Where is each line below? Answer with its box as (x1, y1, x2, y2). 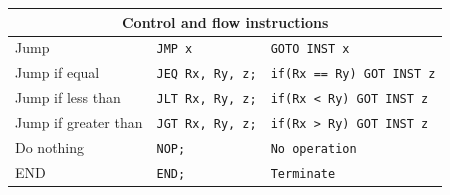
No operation (270, 141, 357, 156)
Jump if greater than (15, 112, 143, 133)
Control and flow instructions (121, 11, 329, 32)
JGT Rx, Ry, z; (156, 117, 257, 132)
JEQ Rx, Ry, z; (156, 67, 257, 82)
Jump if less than (15, 87, 121, 108)
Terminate (270, 166, 336, 181)
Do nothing (15, 137, 85, 157)
